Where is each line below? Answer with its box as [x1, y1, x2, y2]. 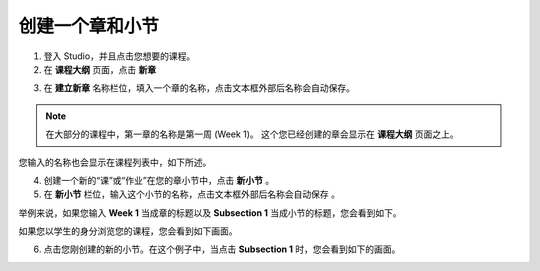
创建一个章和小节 [18, 15, 160, 37]
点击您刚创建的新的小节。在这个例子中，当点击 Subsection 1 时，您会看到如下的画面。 [43, 243, 401, 255]
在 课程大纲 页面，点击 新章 [43, 63, 157, 75]
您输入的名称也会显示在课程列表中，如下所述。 [18, 156, 212, 168]
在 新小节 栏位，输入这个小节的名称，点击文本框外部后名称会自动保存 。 [43, 188, 340, 200]
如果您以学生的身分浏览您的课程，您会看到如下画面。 [18, 225, 238, 237]
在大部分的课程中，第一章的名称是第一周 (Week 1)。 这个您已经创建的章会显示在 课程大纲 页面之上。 [45, 128, 459, 140]
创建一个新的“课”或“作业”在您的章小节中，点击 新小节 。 [43, 174, 275, 186]
